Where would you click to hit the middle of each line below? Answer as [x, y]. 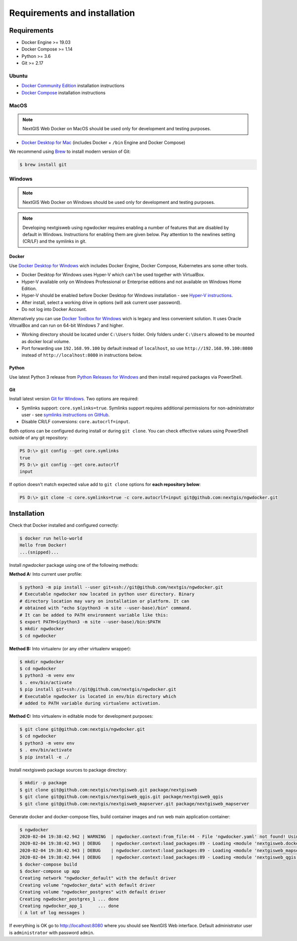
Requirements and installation [72, 13]
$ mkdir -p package [43, 783]
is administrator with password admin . [52, 933]
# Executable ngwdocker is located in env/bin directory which [98, 696]
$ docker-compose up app [50, 871]
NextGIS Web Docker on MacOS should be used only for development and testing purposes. [117, 129]
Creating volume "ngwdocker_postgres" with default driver [93, 892]
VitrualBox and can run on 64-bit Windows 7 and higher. [66, 325]
